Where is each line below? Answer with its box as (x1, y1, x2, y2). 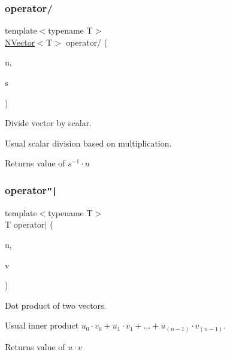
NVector (5, 35, 35, 48)
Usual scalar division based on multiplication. (5, 136, 172, 149)
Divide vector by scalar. (5, 117, 92, 129)
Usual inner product (5, 319, 79, 332)
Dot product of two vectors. (5, 299, 107, 311)
